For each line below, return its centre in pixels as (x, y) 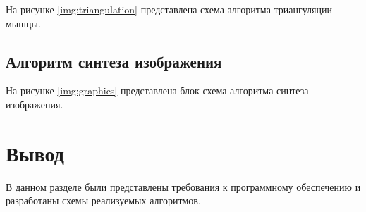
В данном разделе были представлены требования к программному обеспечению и (183, 186)
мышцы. (23, 23)
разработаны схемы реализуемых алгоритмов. (103, 200)
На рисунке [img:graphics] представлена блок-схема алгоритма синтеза (157, 91)
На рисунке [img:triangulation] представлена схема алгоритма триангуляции (169, 9)
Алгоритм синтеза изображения (114, 61)
